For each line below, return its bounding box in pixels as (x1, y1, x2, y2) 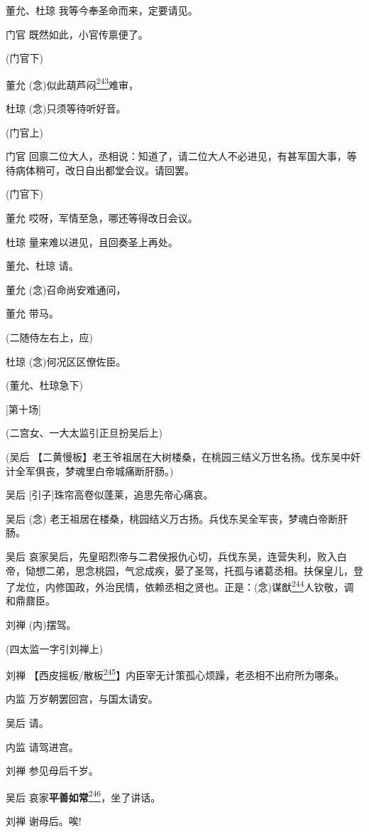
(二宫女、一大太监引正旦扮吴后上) (6, 425, 163, 440)
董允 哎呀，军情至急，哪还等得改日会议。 (6, 210, 198, 225)
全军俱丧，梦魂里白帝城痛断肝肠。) (15, 463, 174, 478)
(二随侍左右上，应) (6, 329, 93, 344)
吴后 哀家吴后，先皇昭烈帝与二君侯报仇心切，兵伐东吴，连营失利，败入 (6, 548, 337, 563)
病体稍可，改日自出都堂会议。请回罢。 (15, 162, 194, 177)
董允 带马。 (6, 306, 59, 321)
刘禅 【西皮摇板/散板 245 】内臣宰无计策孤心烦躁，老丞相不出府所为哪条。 (6, 666, 345, 682)
